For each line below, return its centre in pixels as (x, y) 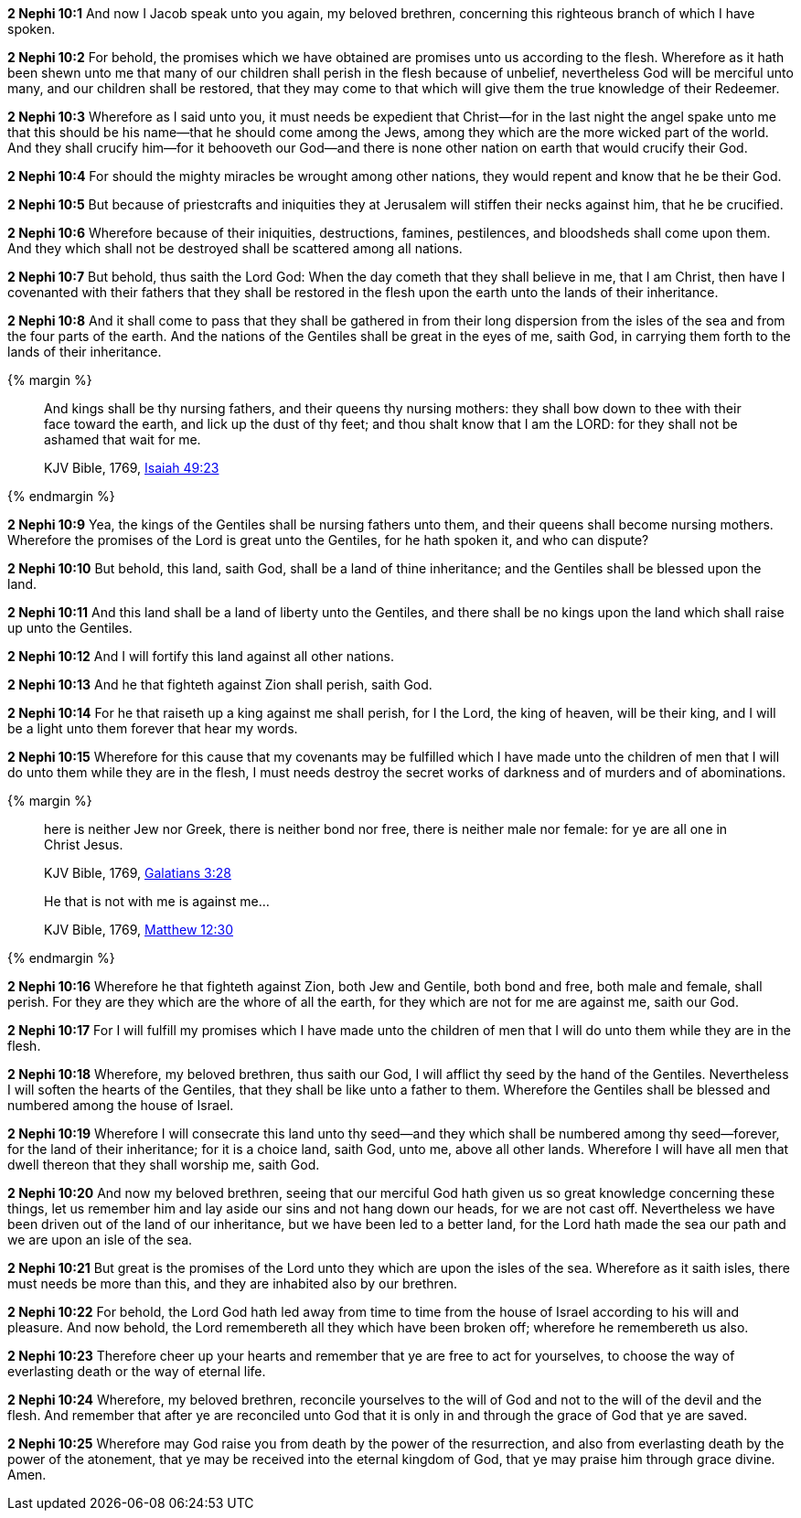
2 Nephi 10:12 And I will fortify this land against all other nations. (201, 656)
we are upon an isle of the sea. (100, 1240)
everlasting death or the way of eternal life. (137, 1371)
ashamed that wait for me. (123, 439)
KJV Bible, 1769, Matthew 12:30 (139, 930)
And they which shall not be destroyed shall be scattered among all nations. (235, 248)
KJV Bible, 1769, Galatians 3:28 (138, 873)
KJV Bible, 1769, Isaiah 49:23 (132, 468)
